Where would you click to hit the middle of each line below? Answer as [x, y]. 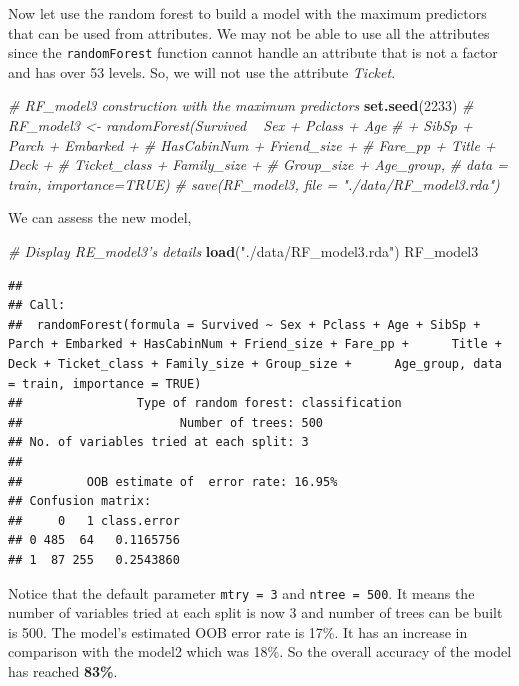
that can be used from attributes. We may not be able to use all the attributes [249, 32]
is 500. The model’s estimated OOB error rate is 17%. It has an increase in [238, 631]
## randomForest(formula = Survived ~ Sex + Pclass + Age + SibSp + [244, 324]
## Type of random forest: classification [205, 403]
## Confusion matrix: [80, 501]
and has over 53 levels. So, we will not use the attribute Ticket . [202, 71]
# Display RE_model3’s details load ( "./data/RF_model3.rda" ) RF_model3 [243, 251]
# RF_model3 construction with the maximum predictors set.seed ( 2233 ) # [241, 105]
